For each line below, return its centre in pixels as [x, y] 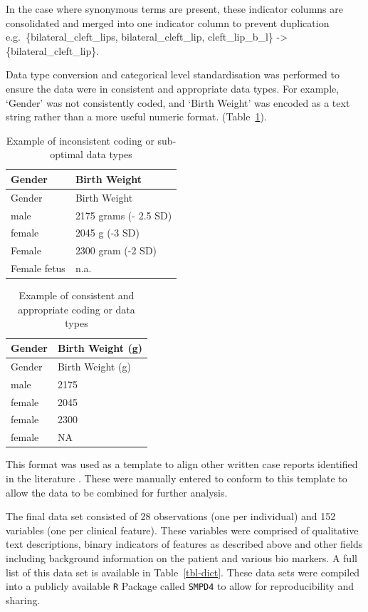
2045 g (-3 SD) [107, 233]
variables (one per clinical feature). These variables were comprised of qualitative [182, 530]
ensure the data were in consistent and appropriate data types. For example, [173, 88]
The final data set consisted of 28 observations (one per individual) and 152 [171, 516]
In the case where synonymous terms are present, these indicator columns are [174, 9]
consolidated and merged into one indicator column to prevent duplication [168, 22]
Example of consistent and [77, 295]
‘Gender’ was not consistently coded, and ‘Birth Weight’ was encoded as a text [178, 102]
